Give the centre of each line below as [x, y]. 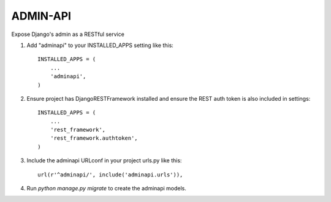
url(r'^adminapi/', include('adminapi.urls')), [110, 175]
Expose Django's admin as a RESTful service [68, 34]
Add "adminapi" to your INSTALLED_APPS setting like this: [100, 45]
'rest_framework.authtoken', [94, 138]
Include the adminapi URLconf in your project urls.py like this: [104, 161]
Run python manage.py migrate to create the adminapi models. [107, 189]
